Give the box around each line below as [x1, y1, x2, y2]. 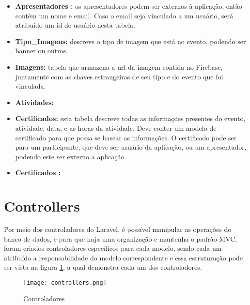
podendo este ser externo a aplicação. [15, 151, 126, 161]
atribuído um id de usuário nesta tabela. [15, 20, 136, 30]
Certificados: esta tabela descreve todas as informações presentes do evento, [15, 113, 246, 123]
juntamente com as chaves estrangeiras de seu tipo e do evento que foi [15, 71, 223, 81]
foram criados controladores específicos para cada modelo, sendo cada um [4, 243, 222, 253]
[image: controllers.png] [23, 279, 107, 286]
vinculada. [15, 81, 46, 91]
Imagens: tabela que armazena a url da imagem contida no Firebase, [15, 61, 223, 72]
